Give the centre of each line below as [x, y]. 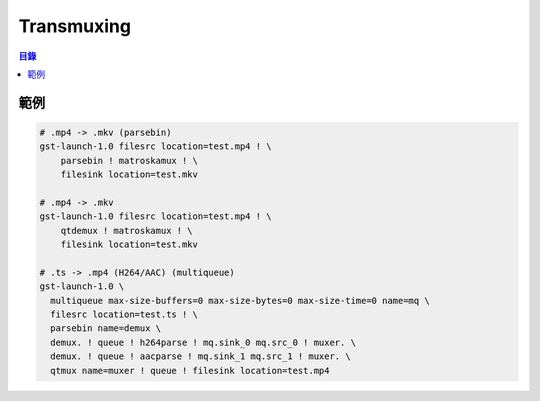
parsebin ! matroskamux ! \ [129, 160]
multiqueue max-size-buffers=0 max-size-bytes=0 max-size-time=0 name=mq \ [240, 300]
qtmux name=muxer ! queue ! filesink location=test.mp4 [190, 370]
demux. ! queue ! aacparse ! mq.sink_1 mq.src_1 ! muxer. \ [200, 356]
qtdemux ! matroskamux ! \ [127, 230]
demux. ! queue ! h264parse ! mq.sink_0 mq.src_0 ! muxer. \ [203, 342]
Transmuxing [75, 26]
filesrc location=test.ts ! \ [124, 314]
